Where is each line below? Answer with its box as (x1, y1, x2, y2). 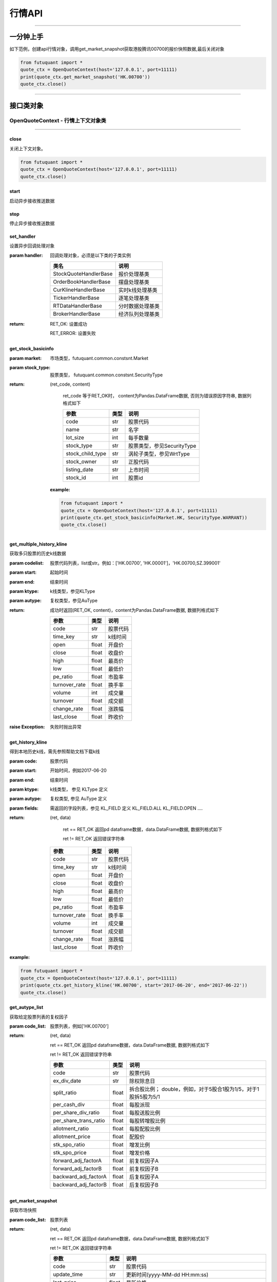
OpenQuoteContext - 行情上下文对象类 (9, 117, 106, 124)
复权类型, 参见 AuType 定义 (50, 795, 107, 802)
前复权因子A (129, 1157, 159, 1165)
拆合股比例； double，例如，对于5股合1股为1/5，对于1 (129, 1086, 260, 1093)
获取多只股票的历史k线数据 (9, 550, 66, 556)
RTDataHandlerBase (53, 303, 103, 310)
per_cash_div (53, 1101, 85, 1108)
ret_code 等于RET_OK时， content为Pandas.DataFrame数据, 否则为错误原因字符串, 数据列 (63, 393, 251, 399)
